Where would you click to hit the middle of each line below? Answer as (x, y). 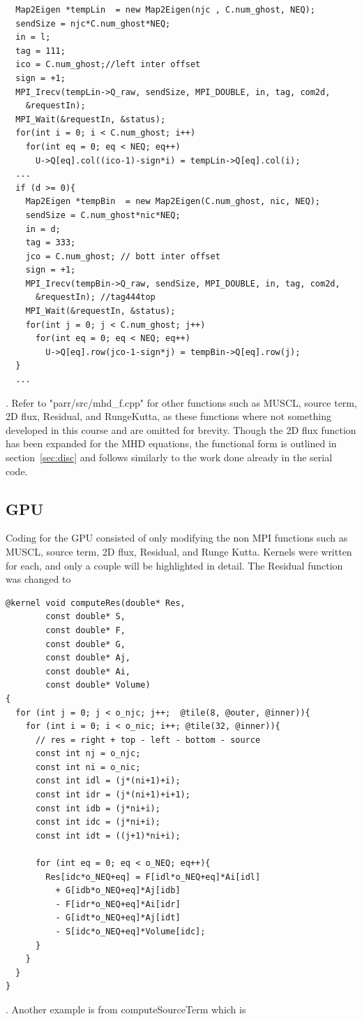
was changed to (38, 579)
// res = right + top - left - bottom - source (148, 740)
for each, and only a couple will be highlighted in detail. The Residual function (174, 565)
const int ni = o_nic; (88, 767)
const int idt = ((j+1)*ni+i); (108, 835)
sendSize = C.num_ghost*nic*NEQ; (103, 215)
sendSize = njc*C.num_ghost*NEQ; (93, 23)
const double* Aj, (88, 658)
